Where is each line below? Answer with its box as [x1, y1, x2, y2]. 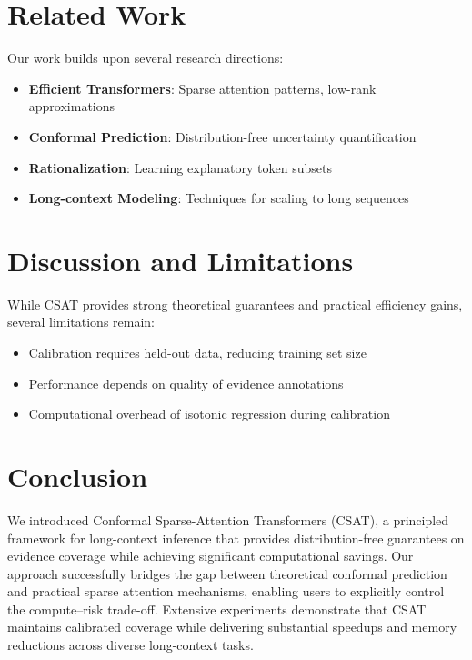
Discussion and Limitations [7, 241, 354, 279]
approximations [28, 96, 115, 116]
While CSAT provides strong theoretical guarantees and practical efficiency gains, [7, 294, 463, 313]
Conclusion [7, 457, 148, 494]
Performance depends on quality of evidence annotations [28, 373, 344, 392]
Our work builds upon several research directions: [7, 48, 284, 67]
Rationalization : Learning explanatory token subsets [28, 157, 332, 177]
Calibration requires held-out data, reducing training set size [28, 343, 367, 361]
